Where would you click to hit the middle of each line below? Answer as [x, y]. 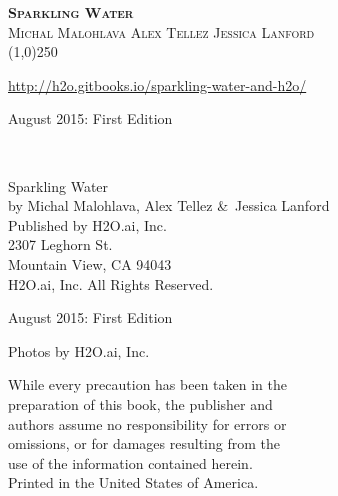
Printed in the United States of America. [133, 482]
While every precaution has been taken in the [147, 384]
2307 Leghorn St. [60, 244]
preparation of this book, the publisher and [140, 403]
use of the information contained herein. [130, 462]
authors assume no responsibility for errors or [147, 423]
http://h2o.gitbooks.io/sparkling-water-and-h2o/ [157, 84]
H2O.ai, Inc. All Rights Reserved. [111, 283]
